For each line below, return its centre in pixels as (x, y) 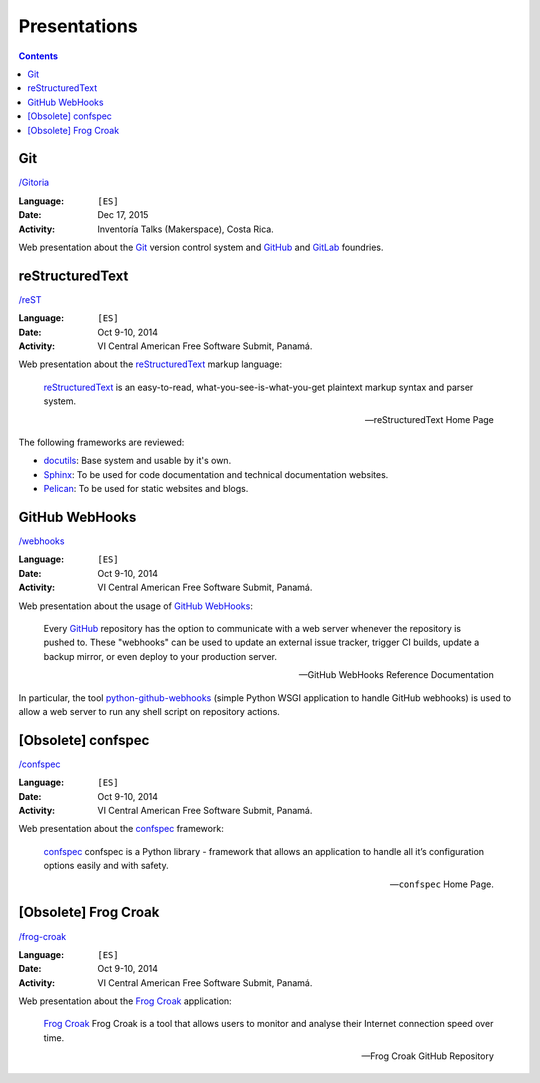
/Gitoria (34, 182)
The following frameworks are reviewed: (101, 442)
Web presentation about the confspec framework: (121, 829)
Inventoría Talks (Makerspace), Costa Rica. (185, 229)
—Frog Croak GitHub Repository (427, 1056)
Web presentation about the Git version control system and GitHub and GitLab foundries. (201, 247)
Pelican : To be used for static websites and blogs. (146, 489)
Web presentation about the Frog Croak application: (125, 1001)
